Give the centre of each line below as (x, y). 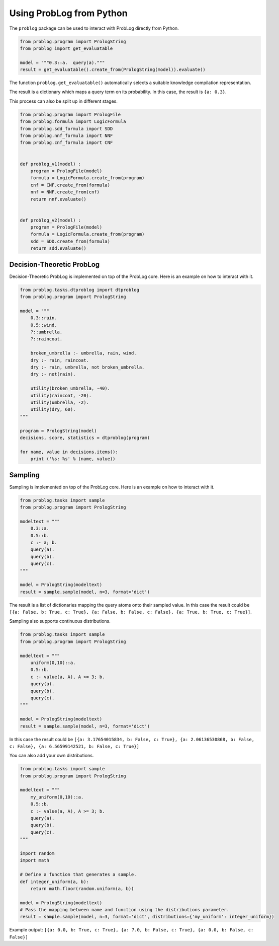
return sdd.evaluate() (58, 248)
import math (35, 860)
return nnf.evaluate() (58, 199)
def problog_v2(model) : (51, 220)
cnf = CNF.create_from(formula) (70, 185)
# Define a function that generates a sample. (78, 875)
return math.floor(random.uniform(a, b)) (82, 888)
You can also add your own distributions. (52, 756)
